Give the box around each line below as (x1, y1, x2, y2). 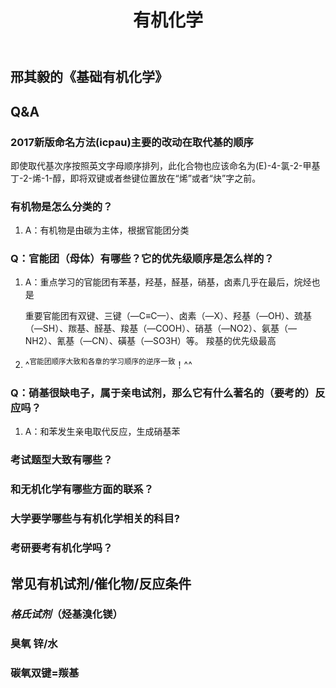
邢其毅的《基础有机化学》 (10, 69, 168, 86)
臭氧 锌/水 (10, 637, 58, 651)
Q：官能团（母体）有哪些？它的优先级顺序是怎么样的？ (10, 252, 275, 266)
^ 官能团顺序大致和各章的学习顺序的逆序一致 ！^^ (24, 357, 193, 371)
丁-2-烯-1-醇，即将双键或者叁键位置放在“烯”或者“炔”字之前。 (10, 172, 262, 184)
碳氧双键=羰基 (10, 666, 80, 680)
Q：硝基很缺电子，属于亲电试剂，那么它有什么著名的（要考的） (10, 386, 316, 400)
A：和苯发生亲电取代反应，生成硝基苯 (24, 426, 181, 438)
